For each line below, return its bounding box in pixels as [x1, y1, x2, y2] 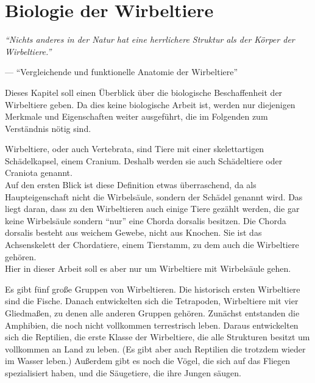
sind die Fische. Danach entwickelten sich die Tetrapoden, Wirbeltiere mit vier [5, 294, 299, 307]
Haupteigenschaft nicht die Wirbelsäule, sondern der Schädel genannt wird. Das [5, 190, 303, 203]
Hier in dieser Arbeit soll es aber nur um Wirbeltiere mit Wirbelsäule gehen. [5, 262, 291, 275]
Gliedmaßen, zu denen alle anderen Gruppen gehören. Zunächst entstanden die [5, 307, 300, 319]
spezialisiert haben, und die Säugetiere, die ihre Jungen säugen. [5, 366, 241, 379]
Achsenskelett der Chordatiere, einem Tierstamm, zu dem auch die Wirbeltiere [5, 238, 299, 251]
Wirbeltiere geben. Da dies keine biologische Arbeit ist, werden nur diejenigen [5, 98, 296, 111]
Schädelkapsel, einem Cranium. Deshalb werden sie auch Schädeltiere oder [5, 154, 283, 167]
